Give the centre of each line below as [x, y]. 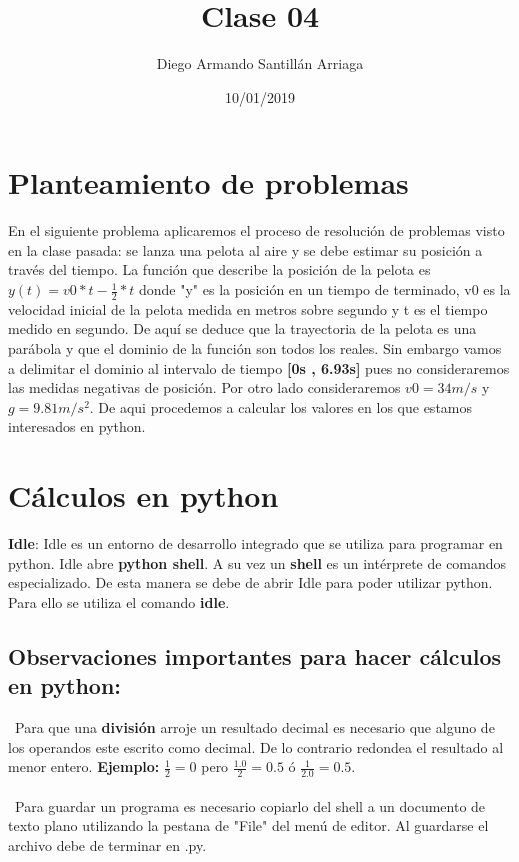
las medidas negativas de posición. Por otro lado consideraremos [204, 387]
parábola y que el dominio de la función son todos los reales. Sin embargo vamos [255, 348]
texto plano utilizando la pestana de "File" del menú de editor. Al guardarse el [248, 825]
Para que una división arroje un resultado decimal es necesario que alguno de [254, 727]
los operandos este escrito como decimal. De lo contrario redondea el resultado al [256, 746]
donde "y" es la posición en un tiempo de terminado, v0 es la [324, 289]
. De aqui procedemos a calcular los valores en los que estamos [281, 406]
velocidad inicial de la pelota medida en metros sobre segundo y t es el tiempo [248, 308]
